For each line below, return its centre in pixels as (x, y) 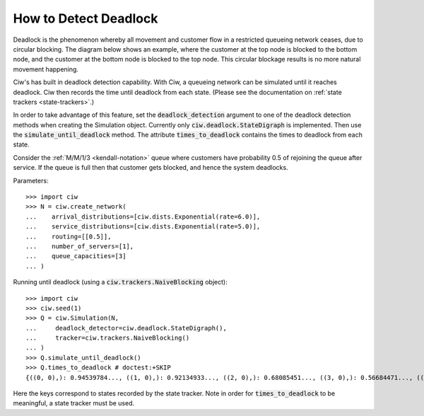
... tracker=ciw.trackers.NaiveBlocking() (108, 338)
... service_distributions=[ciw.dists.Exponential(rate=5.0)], (143, 227)
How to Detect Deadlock (86, 18)
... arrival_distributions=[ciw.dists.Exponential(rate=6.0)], (143, 216)
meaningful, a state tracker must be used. (74, 403)
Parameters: (31, 180)
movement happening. (46, 69)
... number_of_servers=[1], (80, 246)
